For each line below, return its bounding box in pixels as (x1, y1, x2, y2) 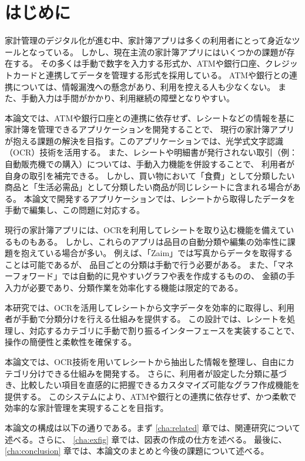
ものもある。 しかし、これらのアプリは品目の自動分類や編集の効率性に (12, 235, 287, 247)
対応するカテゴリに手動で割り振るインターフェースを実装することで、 (29, 324, 300, 336)
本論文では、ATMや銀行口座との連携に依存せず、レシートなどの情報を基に (5, 111, 295, 124)
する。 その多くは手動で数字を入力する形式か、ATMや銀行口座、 (12, 57, 265, 69)
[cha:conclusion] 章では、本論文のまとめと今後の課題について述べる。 (5, 445, 269, 457)
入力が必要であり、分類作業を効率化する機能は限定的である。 (5, 281, 243, 293)
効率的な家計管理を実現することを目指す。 (5, 402, 169, 414)
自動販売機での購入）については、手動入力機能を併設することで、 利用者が (5, 158, 294, 170)
